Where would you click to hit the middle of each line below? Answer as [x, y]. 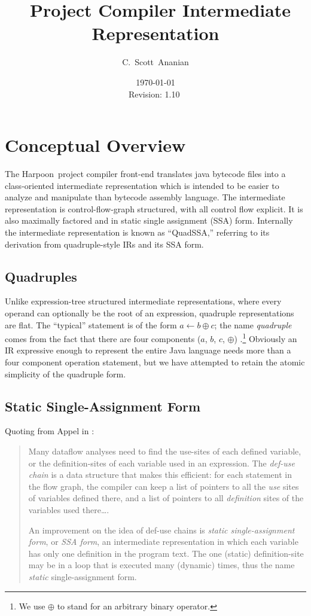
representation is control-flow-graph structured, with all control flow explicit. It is [154, 208]
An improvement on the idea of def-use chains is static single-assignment [161, 530]
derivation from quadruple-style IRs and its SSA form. [104, 244]
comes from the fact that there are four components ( [103, 338]
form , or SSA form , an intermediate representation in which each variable [163, 542]
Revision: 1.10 [154, 94]
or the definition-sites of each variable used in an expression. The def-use [161, 463]
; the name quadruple [253, 324]
